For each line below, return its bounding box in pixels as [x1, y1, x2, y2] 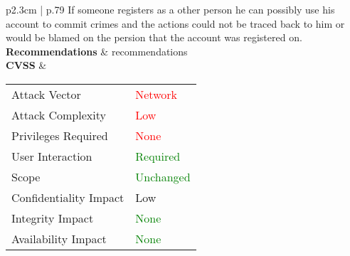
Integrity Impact [11, 209, 94, 226]
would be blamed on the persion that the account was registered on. [6, 30, 302, 45]
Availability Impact [11, 230, 107, 247]
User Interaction [11, 147, 92, 164]
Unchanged [135, 168, 191, 185]
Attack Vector [11, 85, 81, 102]
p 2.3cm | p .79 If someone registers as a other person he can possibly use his [6, 2, 335, 16]
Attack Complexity [11, 106, 106, 123]
